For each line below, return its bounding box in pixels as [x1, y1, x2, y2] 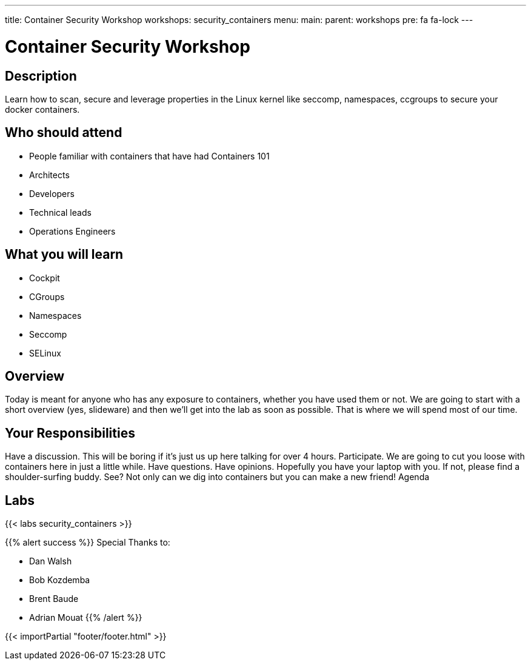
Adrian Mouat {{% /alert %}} [29, 612, 142, 623]
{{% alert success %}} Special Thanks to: [5, 537, 170, 548]
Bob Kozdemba [29, 575, 90, 586]
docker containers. [5, 104, 80, 115]
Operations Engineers [29, 226, 116, 236]
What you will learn [5, 247, 124, 262]
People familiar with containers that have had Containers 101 [29, 150, 270, 161]
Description [5, 68, 77, 84]
